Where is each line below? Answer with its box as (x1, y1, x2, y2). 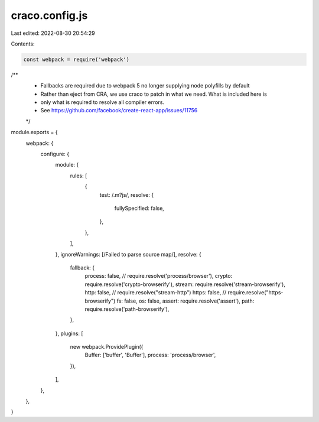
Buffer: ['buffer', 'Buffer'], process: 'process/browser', (84, 352, 216, 359)
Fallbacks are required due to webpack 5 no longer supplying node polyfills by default (40, 82, 250, 89)
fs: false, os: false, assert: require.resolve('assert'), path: (116, 297, 255, 304)
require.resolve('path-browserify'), (84, 305, 170, 313)
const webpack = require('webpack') (23, 56, 130, 63)
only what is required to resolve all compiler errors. (40, 99, 165, 106)
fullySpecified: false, (114, 204, 165, 212)
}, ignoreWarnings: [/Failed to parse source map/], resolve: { (55, 251, 202, 258)
